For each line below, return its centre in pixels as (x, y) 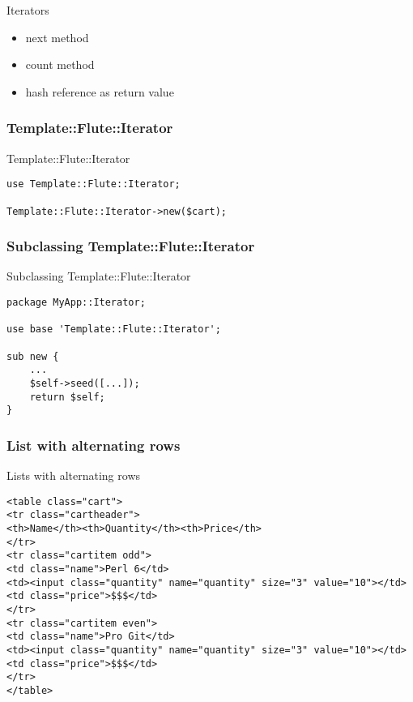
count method (60, 64)
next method (57, 37)
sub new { (33, 356)
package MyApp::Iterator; (76, 302)
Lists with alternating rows (74, 475)
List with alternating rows (94, 445)
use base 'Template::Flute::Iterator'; (114, 330)
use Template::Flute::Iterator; (94, 184)
